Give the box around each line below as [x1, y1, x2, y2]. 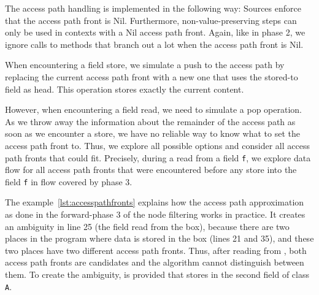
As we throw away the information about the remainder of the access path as [5, 115, 296, 128]
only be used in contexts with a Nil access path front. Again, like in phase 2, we [5, 26, 306, 39]
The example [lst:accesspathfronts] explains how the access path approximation [5, 196, 304, 209]
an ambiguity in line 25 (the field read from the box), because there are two [5, 220, 290, 232]
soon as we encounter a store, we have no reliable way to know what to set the [5, 127, 300, 140]
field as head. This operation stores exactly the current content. [5, 82, 244, 95]
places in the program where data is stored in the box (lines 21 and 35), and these [5, 232, 314, 245]
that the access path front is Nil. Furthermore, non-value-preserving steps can [5, 13, 297, 26]
